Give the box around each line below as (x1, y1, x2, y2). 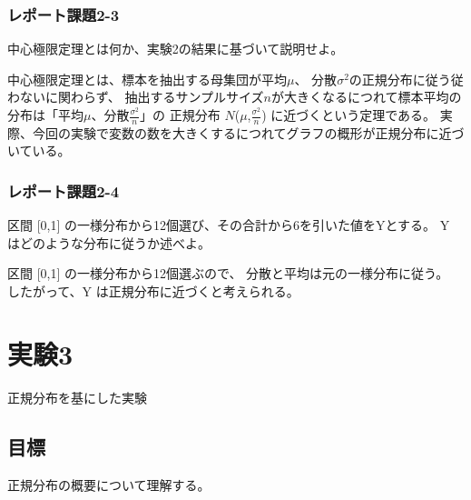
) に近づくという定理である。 (261, 105, 437, 124)
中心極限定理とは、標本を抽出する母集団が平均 (7, 69, 287, 88)
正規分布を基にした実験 (7, 387, 147, 406)
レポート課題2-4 (7, 179, 120, 202)
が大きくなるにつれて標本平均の (270, 87, 462, 106)
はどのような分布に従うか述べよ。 (7, 233, 211, 252)
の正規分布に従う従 (348, 69, 464, 88)
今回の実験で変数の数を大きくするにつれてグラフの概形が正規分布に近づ (32, 123, 465, 142)
